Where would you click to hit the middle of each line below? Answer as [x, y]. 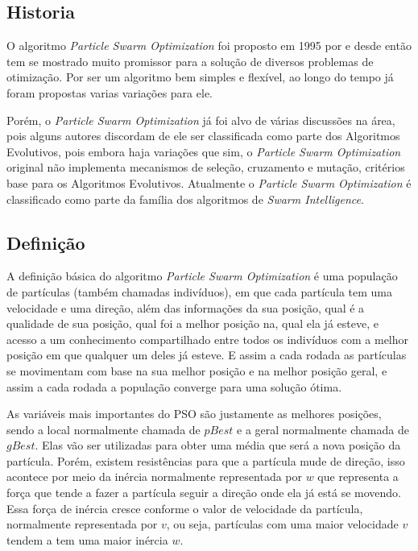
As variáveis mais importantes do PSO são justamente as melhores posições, [194, 414]
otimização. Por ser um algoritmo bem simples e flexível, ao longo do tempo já [200, 77]
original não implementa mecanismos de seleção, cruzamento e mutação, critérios [206, 167]
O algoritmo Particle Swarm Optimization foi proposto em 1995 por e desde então [209, 46]
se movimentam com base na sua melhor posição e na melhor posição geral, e [197, 370]
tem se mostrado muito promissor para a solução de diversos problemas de [190, 61]
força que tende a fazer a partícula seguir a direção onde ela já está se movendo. [204, 493]
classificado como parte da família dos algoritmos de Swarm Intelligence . [185, 199]
